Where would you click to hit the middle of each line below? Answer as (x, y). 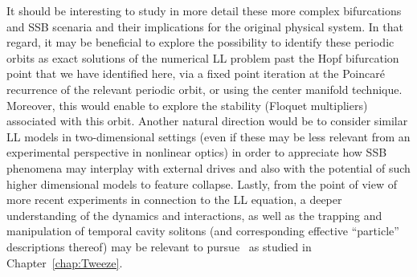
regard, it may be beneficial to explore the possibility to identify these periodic (200, 42)
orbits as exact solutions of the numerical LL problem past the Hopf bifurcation (203, 57)
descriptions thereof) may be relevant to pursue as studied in (159, 246)
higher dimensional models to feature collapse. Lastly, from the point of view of (202, 183)
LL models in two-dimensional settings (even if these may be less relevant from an (208, 136)
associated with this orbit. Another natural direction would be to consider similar (207, 121)
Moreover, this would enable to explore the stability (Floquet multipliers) (187, 105)
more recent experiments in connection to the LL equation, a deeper (174, 200)
